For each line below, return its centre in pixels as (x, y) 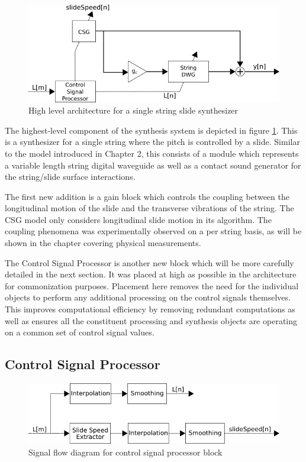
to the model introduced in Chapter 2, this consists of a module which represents (152, 153)
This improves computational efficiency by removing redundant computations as (150, 309)
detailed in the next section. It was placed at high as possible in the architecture (151, 274)
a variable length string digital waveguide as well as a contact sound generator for (153, 165)
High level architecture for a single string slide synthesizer (133, 110)
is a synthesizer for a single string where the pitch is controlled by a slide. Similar (152, 142)
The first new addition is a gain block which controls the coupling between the (147, 196)
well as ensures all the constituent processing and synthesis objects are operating (151, 320)
